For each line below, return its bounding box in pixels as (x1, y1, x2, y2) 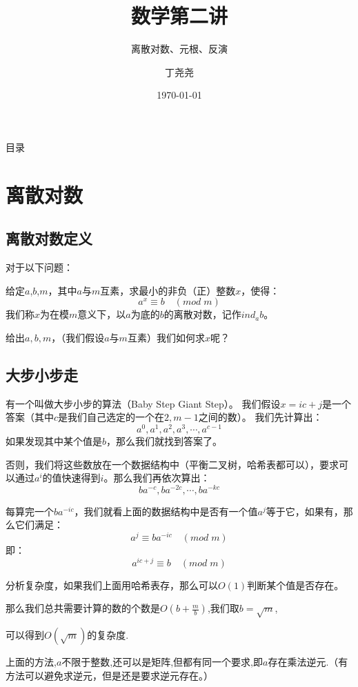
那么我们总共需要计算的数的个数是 (6, 601, 160, 615)
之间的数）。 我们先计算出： (198, 410, 323, 424)
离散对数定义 (6, 228, 92, 249)
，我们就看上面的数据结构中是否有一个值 (74, 504, 258, 518)
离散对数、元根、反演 (131, 41, 228, 56)
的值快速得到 (42, 470, 101, 485)
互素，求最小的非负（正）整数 (100, 283, 236, 297)
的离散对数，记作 (163, 307, 241, 321)
